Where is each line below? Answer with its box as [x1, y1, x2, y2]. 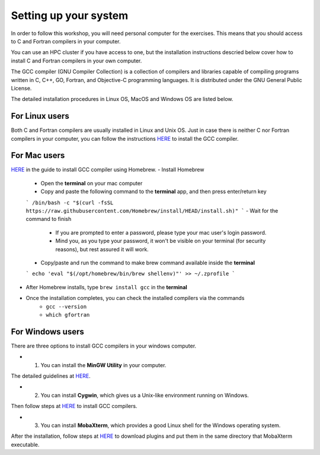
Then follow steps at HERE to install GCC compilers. [11, 403, 137, 410]
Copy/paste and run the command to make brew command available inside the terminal [40, 259, 255, 266]
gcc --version [46, 303, 87, 310]
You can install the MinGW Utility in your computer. [40, 361, 167, 368]
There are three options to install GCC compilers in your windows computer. [11, 342, 197, 349]
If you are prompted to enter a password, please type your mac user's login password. [55, 229, 267, 236]
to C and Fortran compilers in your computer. [11, 37, 121, 45]
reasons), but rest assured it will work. [55, 245, 149, 252]
